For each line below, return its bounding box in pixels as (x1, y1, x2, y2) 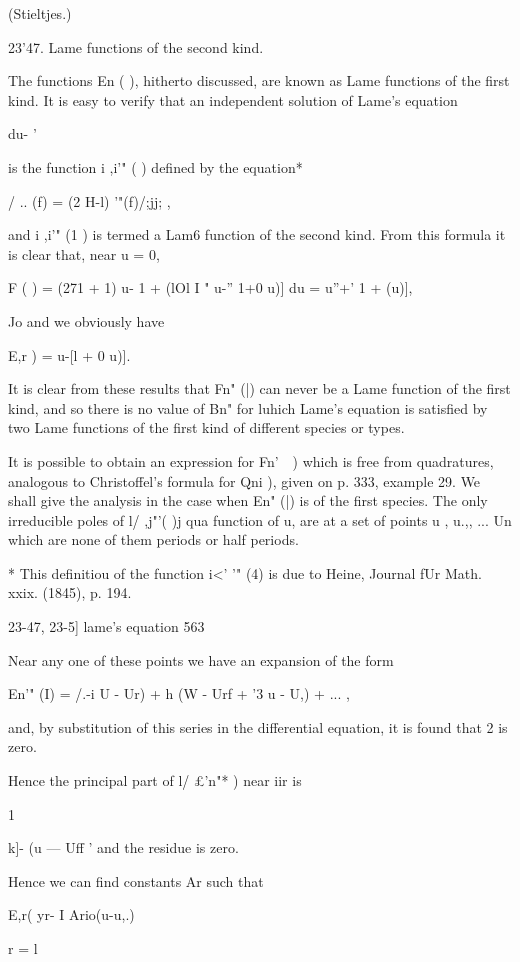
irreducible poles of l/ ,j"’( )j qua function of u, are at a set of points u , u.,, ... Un (8, 509, 512, 530)
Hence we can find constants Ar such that (8, 870, 264, 891)
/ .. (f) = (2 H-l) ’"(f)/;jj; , (8, 190, 171, 211)
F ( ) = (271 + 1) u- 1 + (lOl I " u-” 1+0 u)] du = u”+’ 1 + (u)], (8, 277, 413, 298)
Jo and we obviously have (8, 310, 165, 331)
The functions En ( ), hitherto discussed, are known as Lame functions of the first (8, 70, 510, 91)
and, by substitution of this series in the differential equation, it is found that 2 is (8, 716, 508, 737)
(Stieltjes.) (8, 3, 72, 23)
